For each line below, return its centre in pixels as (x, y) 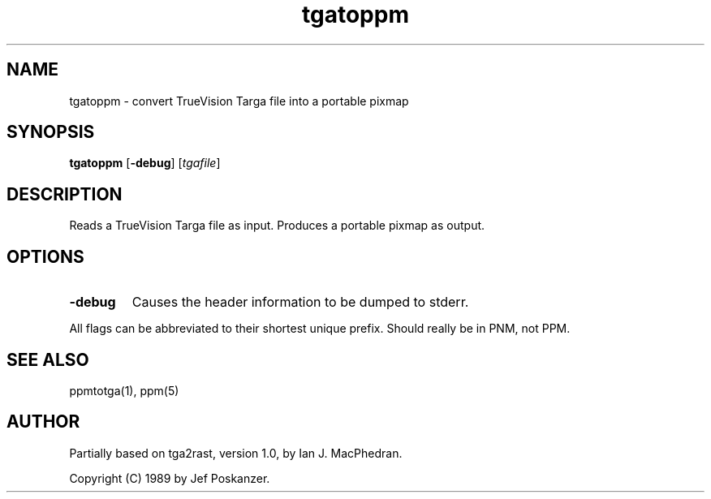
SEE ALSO (48, 359)
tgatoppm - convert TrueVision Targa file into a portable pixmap (239, 101)
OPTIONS (45, 256)
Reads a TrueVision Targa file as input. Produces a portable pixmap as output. (277, 226)
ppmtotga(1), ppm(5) (124, 390)
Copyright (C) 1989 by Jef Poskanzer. (170, 478)
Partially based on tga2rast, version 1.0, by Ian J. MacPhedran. (236, 453)
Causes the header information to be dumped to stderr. (300, 302)
